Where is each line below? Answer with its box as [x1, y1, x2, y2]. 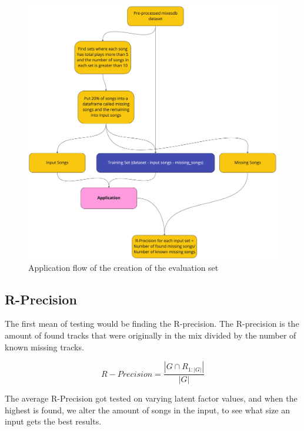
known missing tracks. [5, 340, 84, 353]
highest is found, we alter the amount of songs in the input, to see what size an [5, 403, 290, 416]
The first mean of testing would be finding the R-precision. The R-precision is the [5, 317, 299, 330]
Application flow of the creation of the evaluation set [28, 261, 219, 273]
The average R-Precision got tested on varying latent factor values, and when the [5, 392, 298, 405]
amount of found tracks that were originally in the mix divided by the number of [5, 329, 296, 341]
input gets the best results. [5, 415, 102, 427]
